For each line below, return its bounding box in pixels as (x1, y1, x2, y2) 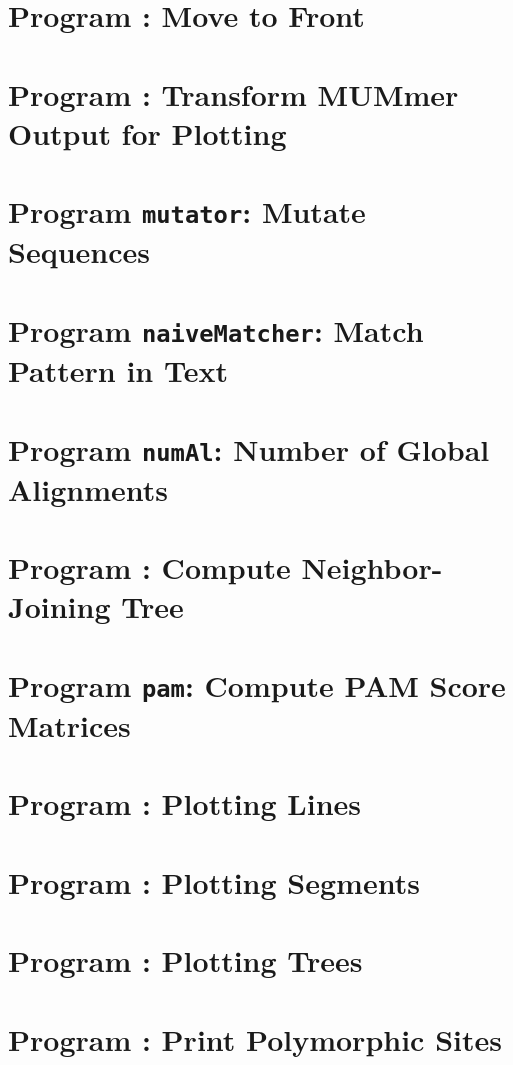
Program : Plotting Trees (8, 940, 363, 981)
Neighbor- (301, 547, 443, 588)
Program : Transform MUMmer (8, 73, 459, 114)
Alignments (8, 468, 168, 509)
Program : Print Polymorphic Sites (8, 1018, 502, 1059)
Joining (8, 586, 111, 627)
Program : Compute (8, 547, 291, 588)
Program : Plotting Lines (8, 783, 361, 824)
